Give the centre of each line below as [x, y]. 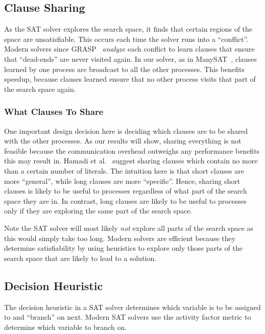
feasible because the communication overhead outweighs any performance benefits [132, 150]
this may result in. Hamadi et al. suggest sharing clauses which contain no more [131, 161]
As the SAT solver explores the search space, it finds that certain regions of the [128, 29]
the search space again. [40, 89]
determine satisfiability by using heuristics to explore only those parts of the [123, 248]
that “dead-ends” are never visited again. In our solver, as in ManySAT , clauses [130, 58]
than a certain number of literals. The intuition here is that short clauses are [124, 170]
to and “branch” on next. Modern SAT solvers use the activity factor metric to [128, 317]
